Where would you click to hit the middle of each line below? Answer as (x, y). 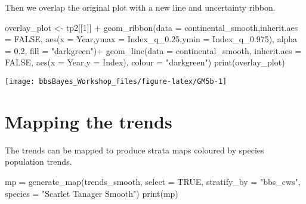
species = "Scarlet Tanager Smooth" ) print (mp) (92, 193)
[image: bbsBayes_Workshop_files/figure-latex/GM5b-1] (116, 81)
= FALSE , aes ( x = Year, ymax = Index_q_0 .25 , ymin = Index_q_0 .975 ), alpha (151, 39)
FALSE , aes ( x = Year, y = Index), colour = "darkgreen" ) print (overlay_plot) (145, 62)
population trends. (38, 161)
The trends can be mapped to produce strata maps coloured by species (135, 150)
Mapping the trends (89, 121)
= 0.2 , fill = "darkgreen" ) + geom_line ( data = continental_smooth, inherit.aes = (153, 50)
